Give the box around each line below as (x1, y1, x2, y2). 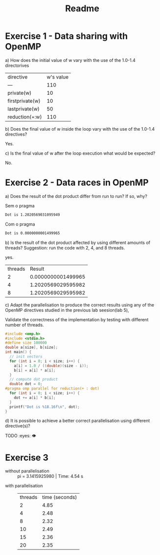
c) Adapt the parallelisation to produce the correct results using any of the (5, 302, 154, 307)
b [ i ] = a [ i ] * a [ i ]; (14, 368, 56, 373)
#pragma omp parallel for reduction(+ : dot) (5, 386, 99, 391)
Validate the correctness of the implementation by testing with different (5, 316, 149, 322)
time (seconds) (42, 494, 77, 501)
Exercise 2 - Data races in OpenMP (5, 177, 149, 188)
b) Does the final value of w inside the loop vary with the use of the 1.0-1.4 (5, 126, 155, 132)
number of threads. (5, 322, 44, 328)
